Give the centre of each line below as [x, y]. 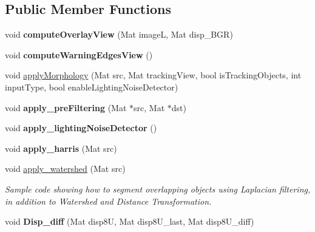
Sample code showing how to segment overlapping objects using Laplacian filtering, [158, 189]
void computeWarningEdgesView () [79, 54]
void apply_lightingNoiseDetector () [81, 128]
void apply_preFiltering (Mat [66, 107]
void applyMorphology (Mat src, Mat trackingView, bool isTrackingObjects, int [153, 75]
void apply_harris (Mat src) [61, 148]
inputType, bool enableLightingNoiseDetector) [92, 87]
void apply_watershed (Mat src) [65, 169]
